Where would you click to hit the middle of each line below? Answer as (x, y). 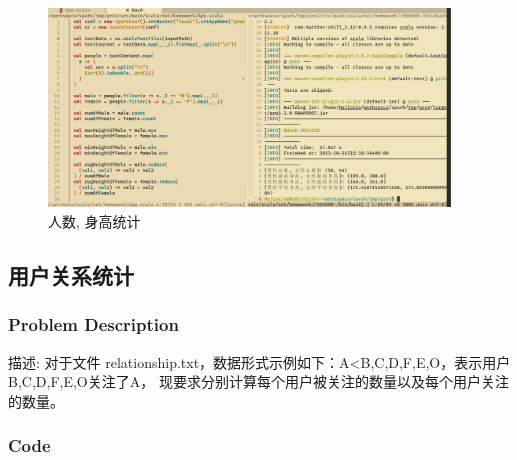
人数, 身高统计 (94, 221)
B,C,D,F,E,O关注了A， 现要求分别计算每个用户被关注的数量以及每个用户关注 (258, 381)
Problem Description (93, 324)
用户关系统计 (71, 275)
